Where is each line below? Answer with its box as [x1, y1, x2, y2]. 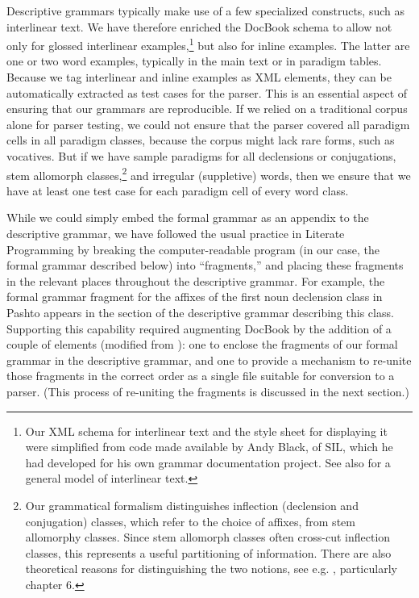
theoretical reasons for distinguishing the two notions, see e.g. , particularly [25, 560, 397, 577]
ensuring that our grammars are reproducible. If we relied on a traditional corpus [6, 100, 408, 117]
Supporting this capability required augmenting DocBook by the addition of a [6, 320, 392, 337]
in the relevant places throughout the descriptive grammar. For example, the [6, 272, 385, 289]
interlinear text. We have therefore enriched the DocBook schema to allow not [6, 18, 392, 35]
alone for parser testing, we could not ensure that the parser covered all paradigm [6, 115, 410, 132]
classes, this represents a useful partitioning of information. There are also [25, 544, 392, 561]
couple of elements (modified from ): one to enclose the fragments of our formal [6, 336, 398, 353]
